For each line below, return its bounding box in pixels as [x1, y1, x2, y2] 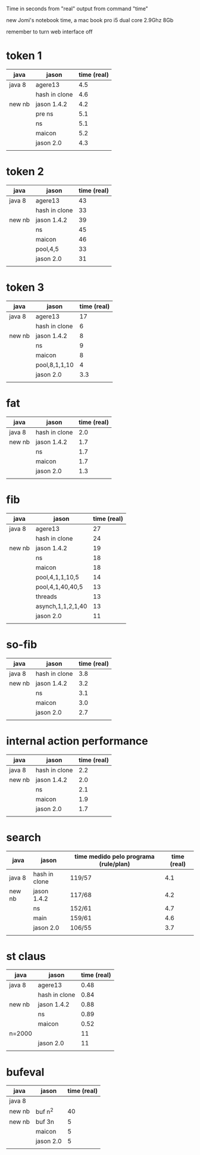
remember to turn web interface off [6, 28, 93, 35]
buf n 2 [35, 1107, 54, 1116]
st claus [6, 949, 46, 963]
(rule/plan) [99, 859, 130, 868]
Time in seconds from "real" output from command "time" [6, 5, 149, 12]
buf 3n [35, 1117, 55, 1126]
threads [35, 592, 58, 601]
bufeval [6, 1065, 45, 1079]
